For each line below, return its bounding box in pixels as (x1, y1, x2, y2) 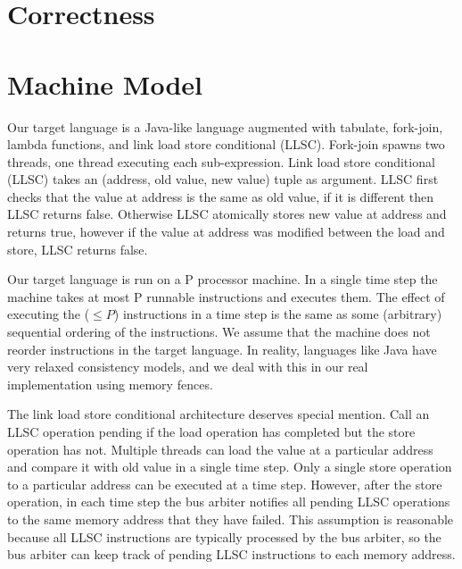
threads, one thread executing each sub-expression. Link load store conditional (7, 152, 435, 171)
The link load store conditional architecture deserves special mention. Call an (7, 405, 430, 423)
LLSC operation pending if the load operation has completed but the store (7, 423, 416, 440)
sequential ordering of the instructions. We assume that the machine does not (7, 322, 431, 341)
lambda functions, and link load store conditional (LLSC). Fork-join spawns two (7, 135, 445, 154)
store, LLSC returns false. (7, 239, 148, 258)
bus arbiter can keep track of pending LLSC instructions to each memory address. (7, 545, 456, 564)
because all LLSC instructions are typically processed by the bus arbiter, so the (7, 527, 441, 546)
